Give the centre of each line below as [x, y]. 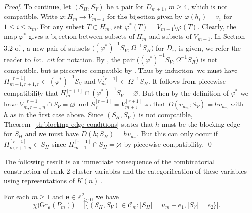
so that [155, 104]
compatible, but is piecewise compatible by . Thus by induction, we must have [121, 70]
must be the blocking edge [201, 124]
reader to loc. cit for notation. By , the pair [69, 59]
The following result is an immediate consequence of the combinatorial [109, 161]
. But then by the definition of [183, 93]
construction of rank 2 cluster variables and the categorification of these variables [126, 171]
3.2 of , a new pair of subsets [47, 47]
